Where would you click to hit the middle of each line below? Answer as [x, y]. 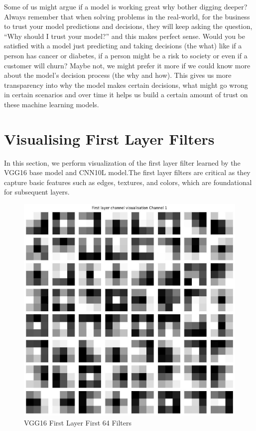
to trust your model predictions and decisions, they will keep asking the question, [128, 26]
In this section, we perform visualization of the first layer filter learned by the [122, 162]
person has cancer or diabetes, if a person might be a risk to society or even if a [126, 55]
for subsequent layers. [37, 192]
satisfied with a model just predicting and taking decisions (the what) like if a [123, 46]
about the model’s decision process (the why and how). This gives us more [118, 75]
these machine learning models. [52, 104]
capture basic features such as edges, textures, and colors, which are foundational [128, 182]
